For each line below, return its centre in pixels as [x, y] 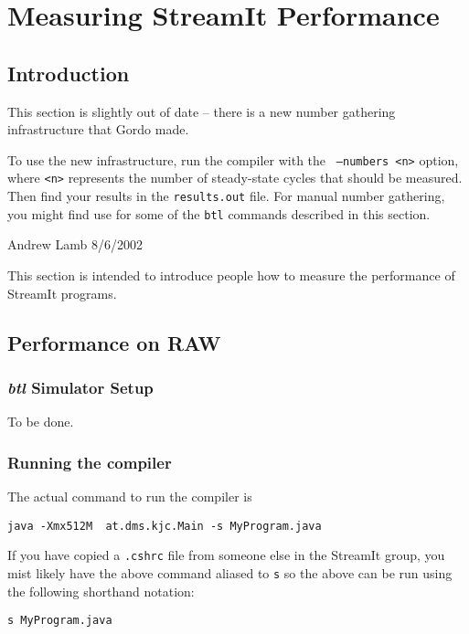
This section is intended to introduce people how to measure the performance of [231, 275]
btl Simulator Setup [80, 387]
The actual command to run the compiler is [130, 496]
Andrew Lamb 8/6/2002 [75, 244]
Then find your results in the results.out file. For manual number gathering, [226, 196]
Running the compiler [90, 462]
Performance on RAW [114, 342]
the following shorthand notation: [101, 591]
